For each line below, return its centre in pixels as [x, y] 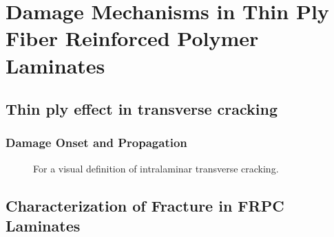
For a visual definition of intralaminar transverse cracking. [156, 168]
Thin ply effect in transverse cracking [142, 109]
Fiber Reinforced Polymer [132, 38]
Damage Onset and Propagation [96, 143]
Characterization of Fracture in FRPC [145, 205]
